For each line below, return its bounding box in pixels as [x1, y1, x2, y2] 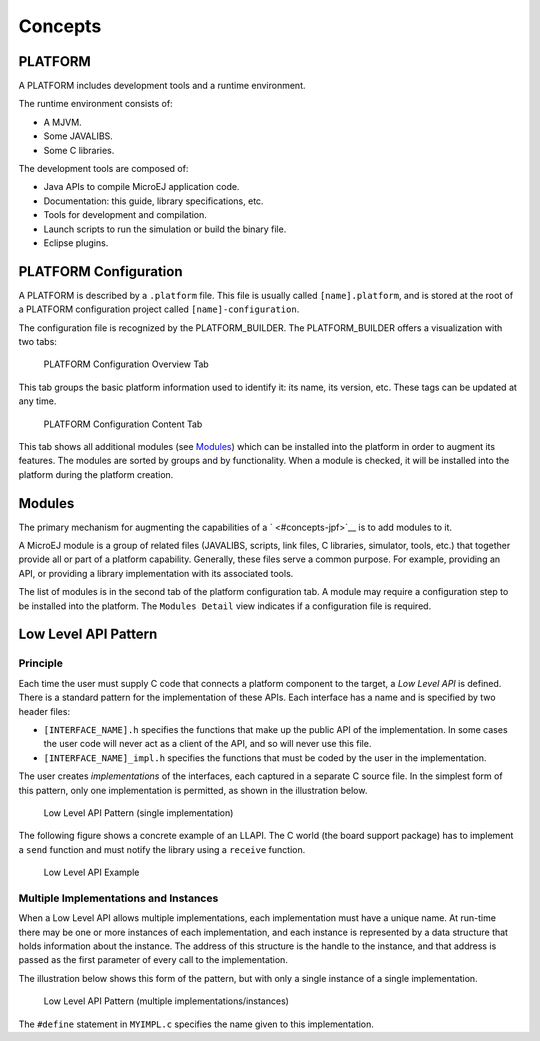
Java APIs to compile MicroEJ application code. [43, 181, 240, 193]
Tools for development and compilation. [43, 209, 207, 221]
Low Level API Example [43, 866, 140, 879]
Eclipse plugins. [43, 236, 109, 249]
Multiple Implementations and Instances [18, 891, 219, 905]
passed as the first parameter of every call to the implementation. [18, 954, 289, 966]
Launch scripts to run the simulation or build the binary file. [43, 223, 287, 235]
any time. [18, 395, 57, 407]
